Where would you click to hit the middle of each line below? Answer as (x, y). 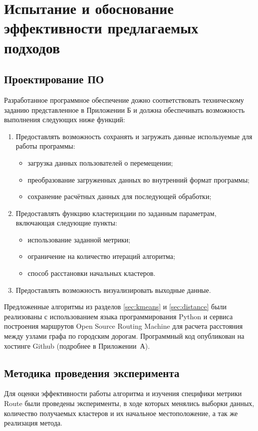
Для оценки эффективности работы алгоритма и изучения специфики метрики (123, 393)
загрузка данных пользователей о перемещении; (100, 162)
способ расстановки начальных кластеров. (92, 273)
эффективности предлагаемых (101, 28)
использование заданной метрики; (79, 239)
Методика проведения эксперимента (92, 372)
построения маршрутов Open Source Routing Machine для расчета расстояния (124, 326)
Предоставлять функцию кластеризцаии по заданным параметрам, (116, 213)
